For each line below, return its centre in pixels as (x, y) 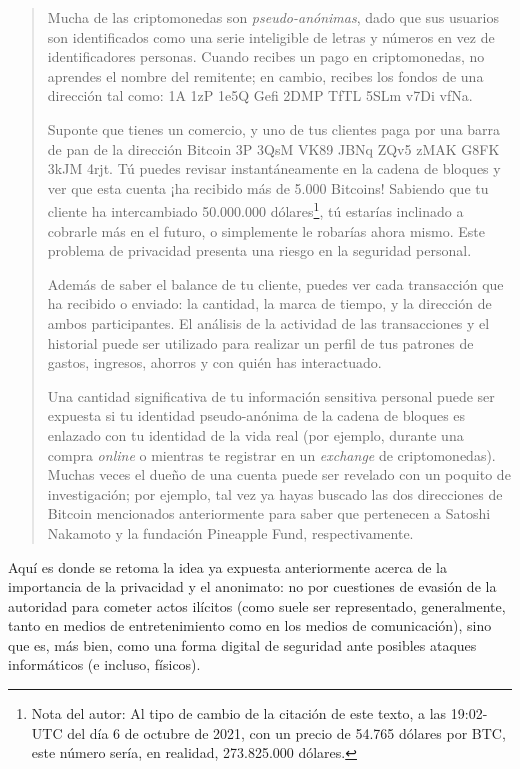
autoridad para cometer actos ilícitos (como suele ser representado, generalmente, (257, 605)
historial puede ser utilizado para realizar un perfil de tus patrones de (260, 342)
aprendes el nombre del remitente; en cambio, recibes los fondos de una (265, 75)
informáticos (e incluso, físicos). (104, 664)
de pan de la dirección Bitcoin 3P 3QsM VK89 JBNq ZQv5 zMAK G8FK (273, 148)
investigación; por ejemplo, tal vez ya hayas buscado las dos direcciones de (275, 493)
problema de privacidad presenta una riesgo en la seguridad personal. (259, 250)
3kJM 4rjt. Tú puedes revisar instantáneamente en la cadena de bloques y (274, 168)
